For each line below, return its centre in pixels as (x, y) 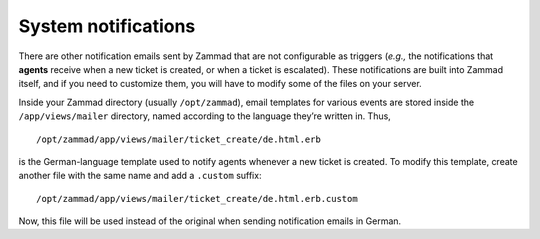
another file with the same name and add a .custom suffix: (140, 176)
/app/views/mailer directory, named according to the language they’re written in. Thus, (205, 116)
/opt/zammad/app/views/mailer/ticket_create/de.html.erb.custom (197, 198)
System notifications (107, 26)
